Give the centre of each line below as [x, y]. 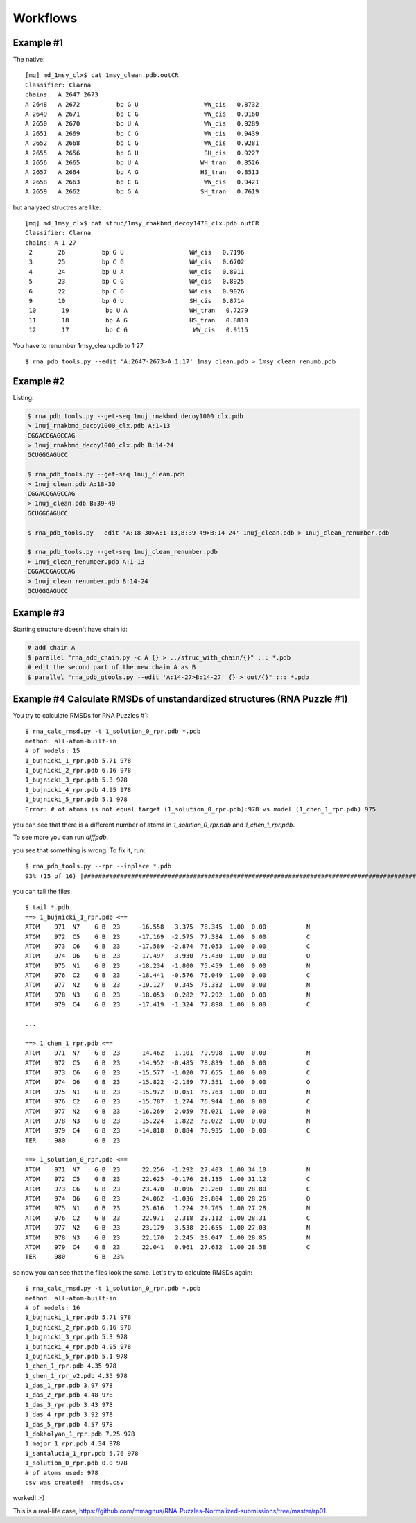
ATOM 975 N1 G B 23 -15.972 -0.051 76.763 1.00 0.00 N [168, 1092]
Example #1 [38, 43]
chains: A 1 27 [51, 242]
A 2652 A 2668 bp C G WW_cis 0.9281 [142, 143]
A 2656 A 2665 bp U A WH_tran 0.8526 [142, 162]
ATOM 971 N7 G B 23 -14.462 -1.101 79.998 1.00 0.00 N [168, 1053]
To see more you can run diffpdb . [61, 837]
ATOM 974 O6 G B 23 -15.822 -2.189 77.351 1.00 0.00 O [168, 1082]
